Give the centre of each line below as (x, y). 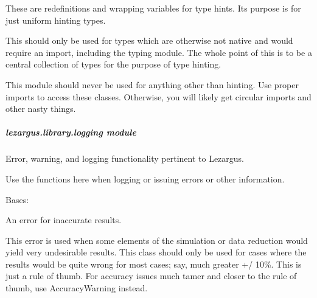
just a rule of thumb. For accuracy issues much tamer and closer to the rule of (151, 276)
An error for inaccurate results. (64, 220)
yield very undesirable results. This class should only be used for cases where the (156, 252)
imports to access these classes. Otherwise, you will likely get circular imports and (158, 96)
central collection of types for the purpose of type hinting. (113, 64)
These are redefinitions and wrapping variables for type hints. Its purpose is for (153, 8)
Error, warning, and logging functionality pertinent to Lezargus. (125, 158)
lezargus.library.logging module (71, 132)
